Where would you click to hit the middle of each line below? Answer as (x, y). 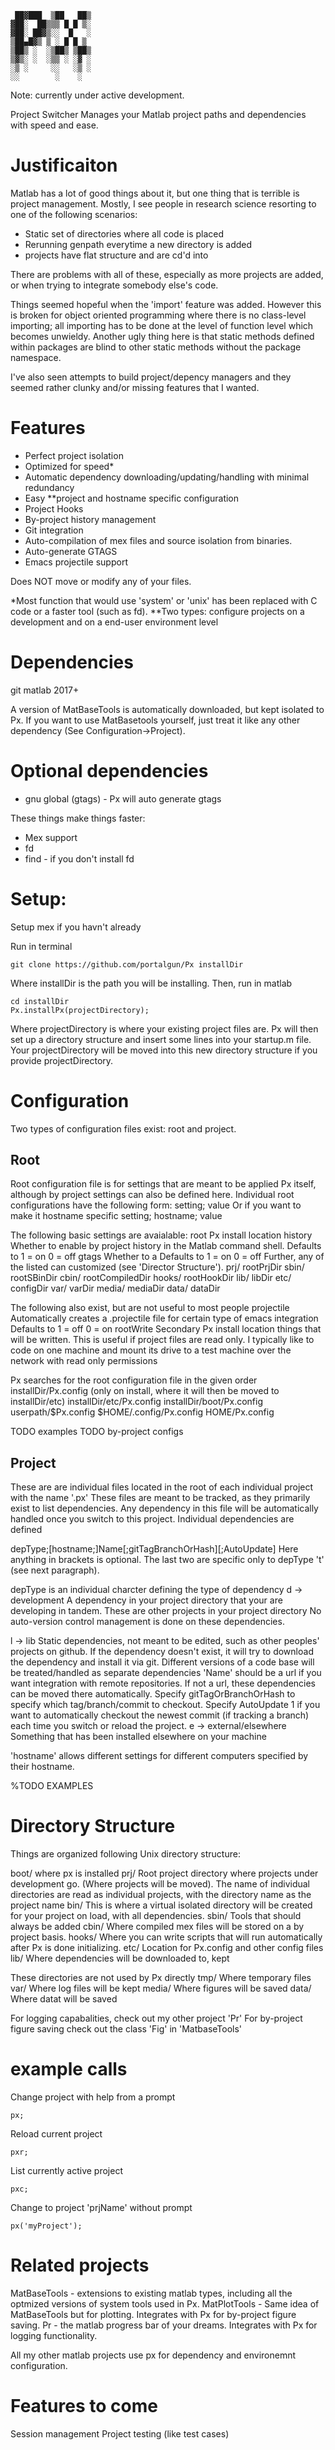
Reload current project (56, 2134)
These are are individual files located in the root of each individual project (162, 1487)
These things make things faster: (78, 818)
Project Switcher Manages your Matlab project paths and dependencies (158, 114)
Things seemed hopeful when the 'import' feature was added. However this (166, 304)
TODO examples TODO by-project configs (97, 1432)
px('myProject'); (46, 2226)
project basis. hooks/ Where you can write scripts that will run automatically (166, 1937)
